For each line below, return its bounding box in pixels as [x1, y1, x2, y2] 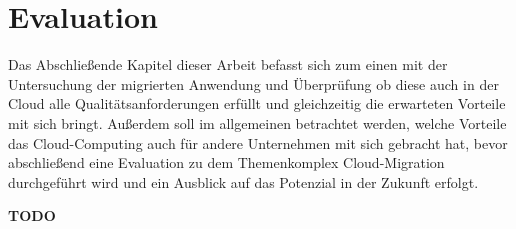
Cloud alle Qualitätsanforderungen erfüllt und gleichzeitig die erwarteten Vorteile [8, 93, 506, 114]
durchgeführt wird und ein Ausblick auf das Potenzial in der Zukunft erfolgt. [8, 171, 479, 192]
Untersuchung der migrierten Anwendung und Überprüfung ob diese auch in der [8, 73, 499, 94]
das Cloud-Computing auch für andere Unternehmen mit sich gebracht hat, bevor [8, 132, 508, 153]
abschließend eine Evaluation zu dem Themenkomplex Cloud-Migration [8, 152, 445, 173]
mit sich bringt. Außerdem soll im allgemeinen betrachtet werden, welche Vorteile [8, 112, 507, 133]
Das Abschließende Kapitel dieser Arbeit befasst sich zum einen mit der [8, 54, 448, 75]
